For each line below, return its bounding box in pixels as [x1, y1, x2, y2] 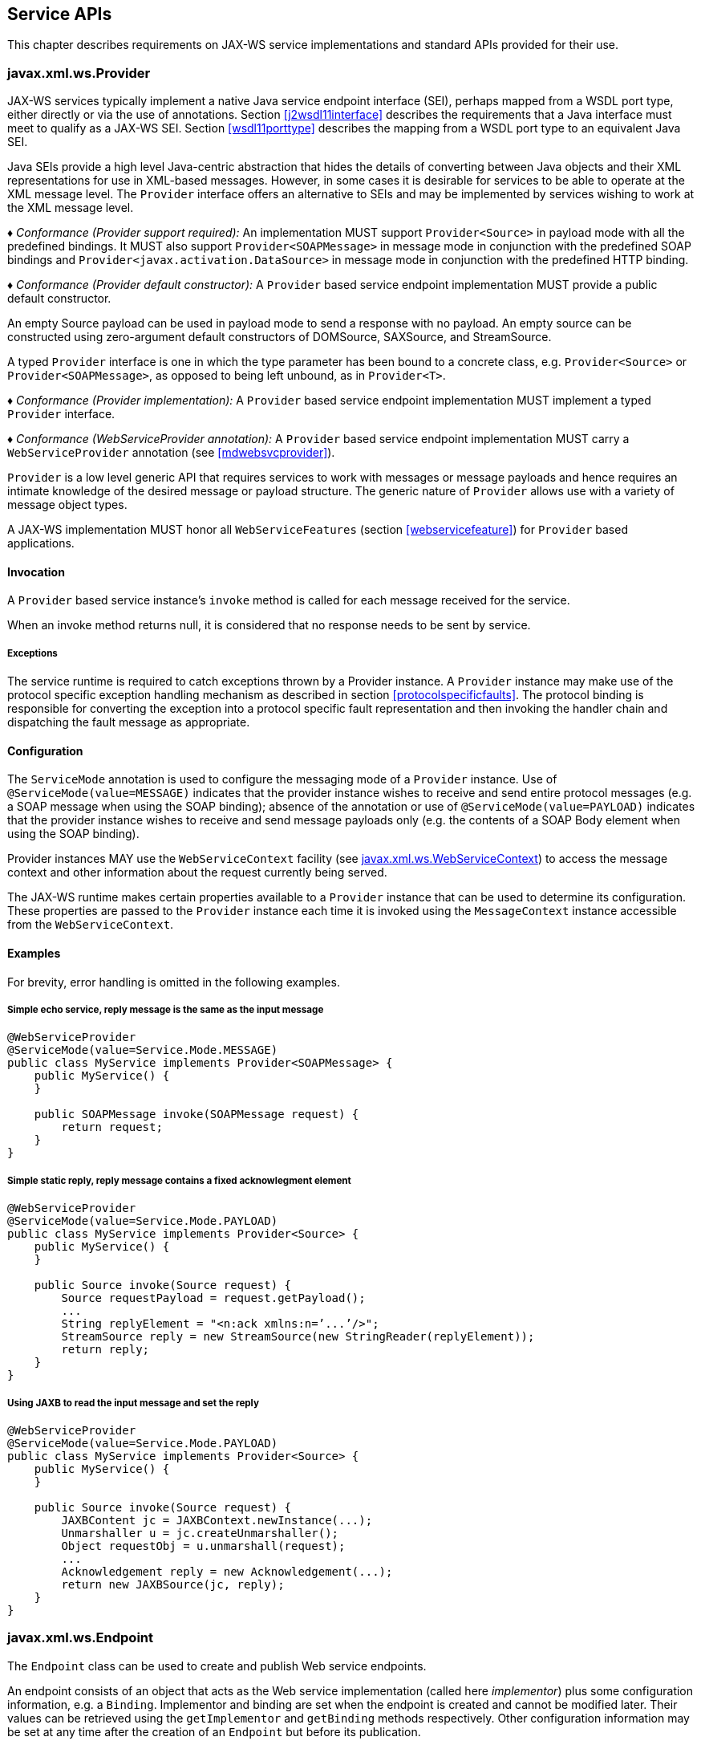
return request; [61, 1121, 163, 1134]
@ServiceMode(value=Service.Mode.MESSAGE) [7, 1043, 278, 1057]
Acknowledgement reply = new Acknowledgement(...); [61, 1564, 393, 1578]
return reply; [61, 1343, 150, 1357]
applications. [7, 536, 75, 551]
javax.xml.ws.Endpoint [7, 1629, 153, 1646]
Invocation [7, 564, 65, 579]
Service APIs [7, 4, 112, 24]
